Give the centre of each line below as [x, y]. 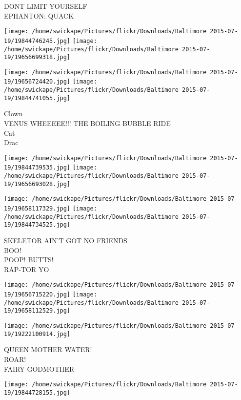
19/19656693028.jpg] [37, 184]
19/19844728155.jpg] [37, 392]
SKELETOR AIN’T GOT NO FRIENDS [66, 241]
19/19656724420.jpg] [37, 82]
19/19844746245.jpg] [37, 41]
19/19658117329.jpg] [37, 209]
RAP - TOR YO [27, 269]
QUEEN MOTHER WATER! [48, 349]
